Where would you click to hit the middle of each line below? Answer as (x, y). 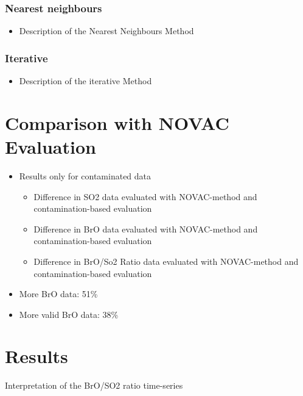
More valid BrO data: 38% (69, 314)
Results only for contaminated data (85, 175)
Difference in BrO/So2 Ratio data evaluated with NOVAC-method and (166, 261)
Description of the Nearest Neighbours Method (106, 31)
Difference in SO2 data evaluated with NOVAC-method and (145, 196)
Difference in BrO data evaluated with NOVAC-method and (146, 229)
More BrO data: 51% (58, 294)
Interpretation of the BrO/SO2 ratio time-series (94, 385)
